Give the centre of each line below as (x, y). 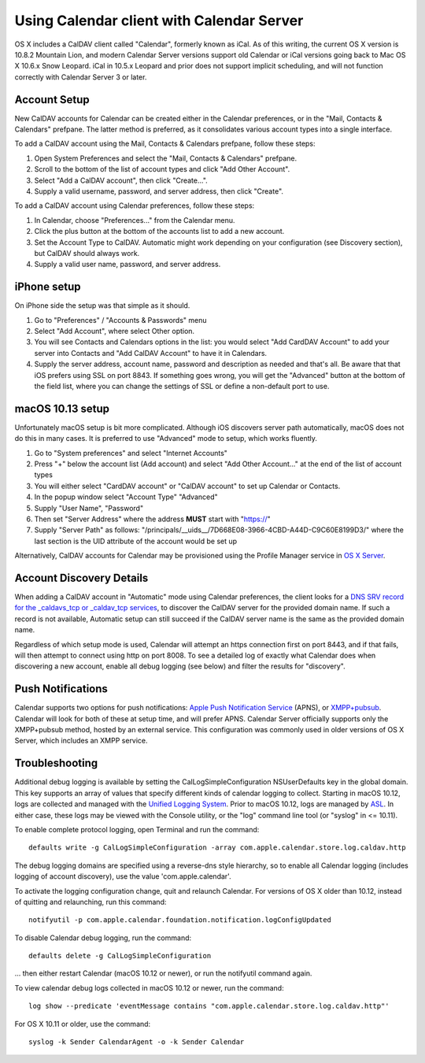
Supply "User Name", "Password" (89, 508)
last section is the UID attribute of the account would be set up (136, 541)
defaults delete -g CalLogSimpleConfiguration (120, 956)
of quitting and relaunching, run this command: (91, 902)
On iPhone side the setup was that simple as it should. (102, 306)
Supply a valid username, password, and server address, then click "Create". (159, 191)
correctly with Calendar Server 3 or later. (81, 77)
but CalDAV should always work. (87, 253)
